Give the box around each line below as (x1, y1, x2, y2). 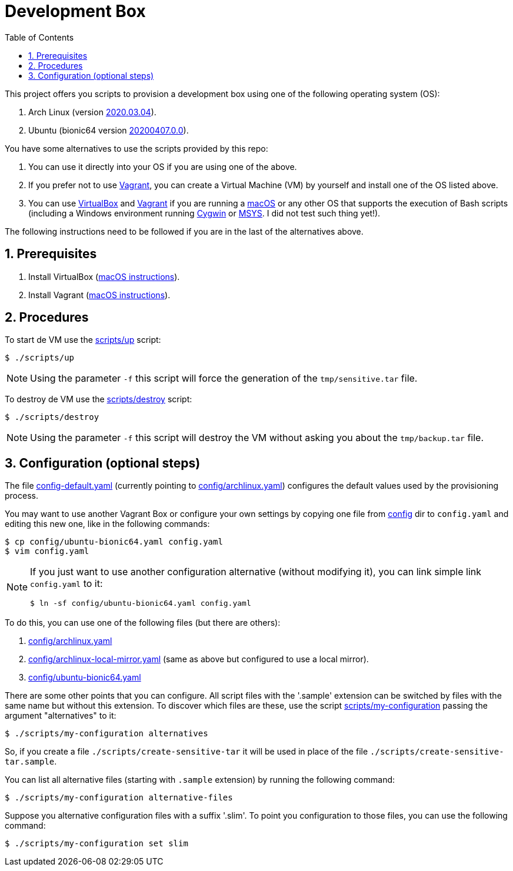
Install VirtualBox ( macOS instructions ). (28, 271, 180, 282)
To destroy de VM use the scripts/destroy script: (5, 394, 192, 405)
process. (5, 490, 38, 501)
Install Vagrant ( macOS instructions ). (28, 289, 171, 300)
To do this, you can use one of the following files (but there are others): (5, 618, 281, 628)
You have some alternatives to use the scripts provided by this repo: (5, 143, 268, 153)
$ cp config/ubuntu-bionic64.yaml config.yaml (5, 537, 223, 547)
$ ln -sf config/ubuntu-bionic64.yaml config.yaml (30, 599, 251, 608)
